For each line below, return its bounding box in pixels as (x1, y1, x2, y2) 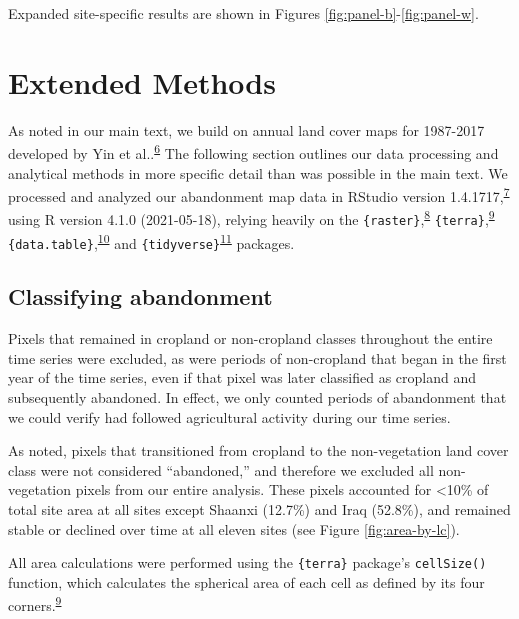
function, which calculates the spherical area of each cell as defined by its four (8, 571, 485, 592)
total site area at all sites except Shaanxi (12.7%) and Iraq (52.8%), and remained (8, 498, 511, 519)
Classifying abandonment (8, 281, 273, 312)
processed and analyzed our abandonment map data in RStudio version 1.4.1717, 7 (8, 183, 510, 206)
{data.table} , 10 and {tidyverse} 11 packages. (8, 229, 295, 253)
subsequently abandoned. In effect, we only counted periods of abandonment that (8, 387, 507, 408)
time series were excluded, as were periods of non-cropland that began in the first (8, 347, 507, 368)
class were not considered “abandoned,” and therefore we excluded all (8, 459, 434, 480)
